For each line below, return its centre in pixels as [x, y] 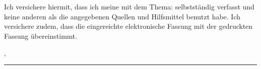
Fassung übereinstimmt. [41, 35]
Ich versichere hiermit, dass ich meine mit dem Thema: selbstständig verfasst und [129, 7]
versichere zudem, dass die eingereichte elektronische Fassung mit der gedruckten [128, 26]
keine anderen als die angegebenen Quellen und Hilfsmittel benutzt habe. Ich [122, 16]
